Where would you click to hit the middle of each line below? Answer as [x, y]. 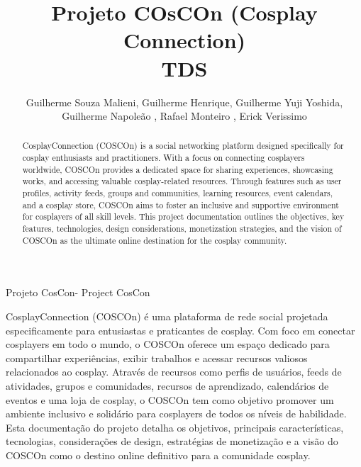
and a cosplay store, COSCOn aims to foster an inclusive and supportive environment [180, 204]
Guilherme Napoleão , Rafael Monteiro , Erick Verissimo [184, 116]
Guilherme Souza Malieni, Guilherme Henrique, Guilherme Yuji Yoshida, [184, 102]
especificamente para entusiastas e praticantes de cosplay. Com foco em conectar [180, 330]
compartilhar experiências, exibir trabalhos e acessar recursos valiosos [157, 358]
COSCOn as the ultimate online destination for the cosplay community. [155, 240]
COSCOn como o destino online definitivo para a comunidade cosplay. [158, 455]
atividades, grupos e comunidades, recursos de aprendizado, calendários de [167, 385]
